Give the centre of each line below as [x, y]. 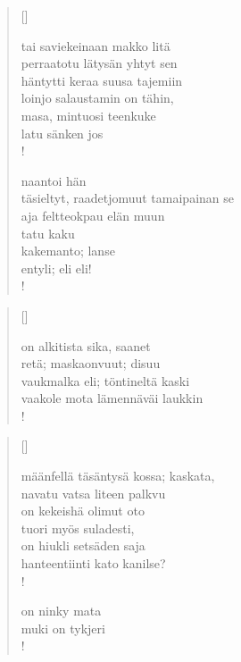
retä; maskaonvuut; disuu [91, 363]
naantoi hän [54, 180]
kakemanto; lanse [68, 251]
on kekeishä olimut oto [83, 511]
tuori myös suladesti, [78, 528]
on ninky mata [61, 611]
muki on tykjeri [63, 628]
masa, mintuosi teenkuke [88, 115]
